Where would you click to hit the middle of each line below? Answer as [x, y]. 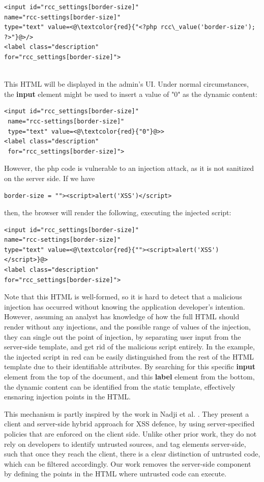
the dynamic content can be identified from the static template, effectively [120, 386]
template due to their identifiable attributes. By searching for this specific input [130, 366]
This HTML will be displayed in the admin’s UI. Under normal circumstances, [126, 84]
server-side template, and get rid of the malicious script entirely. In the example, [129, 347]
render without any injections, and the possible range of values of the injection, [128, 327]
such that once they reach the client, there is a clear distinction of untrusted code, [132, 454]
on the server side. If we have [50, 178]
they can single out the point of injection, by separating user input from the [123, 336]
